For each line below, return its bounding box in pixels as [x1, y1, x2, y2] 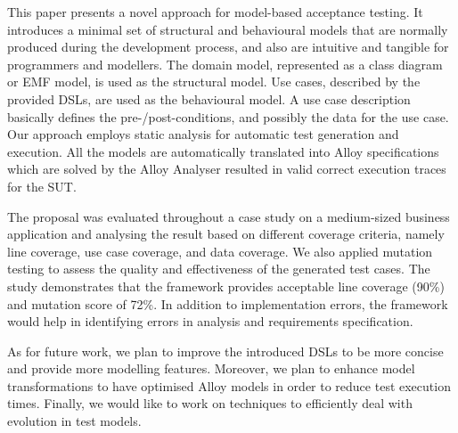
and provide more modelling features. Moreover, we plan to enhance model [7, 359, 415, 378]
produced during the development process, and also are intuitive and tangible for [7, 37, 449, 56]
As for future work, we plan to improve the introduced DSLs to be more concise [7, 341, 444, 360]
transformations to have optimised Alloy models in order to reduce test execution [7, 376, 451, 395]
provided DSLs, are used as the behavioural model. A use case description [7, 89, 411, 108]
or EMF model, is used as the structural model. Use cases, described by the [7, 72, 421, 91]
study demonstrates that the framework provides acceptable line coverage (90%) [7, 276, 445, 295]
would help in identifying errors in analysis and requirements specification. [7, 312, 413, 331]
